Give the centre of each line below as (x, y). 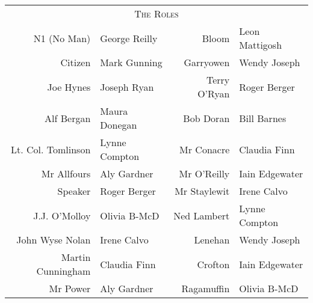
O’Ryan (214, 93)
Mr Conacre (205, 149)
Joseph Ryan (127, 87)
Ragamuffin (206, 288)
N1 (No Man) (62, 38)
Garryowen (207, 62)
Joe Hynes (69, 87)
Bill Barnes (263, 118)
